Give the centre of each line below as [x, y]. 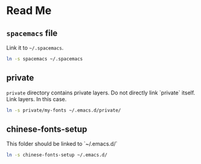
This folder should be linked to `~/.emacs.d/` [62, 144]
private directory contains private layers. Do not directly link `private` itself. [101, 93]
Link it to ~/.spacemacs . [35, 48]
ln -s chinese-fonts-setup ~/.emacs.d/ [57, 155]
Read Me [29, 11]
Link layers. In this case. [37, 99]
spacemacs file [32, 33]
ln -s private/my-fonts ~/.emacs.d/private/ [64, 110]
